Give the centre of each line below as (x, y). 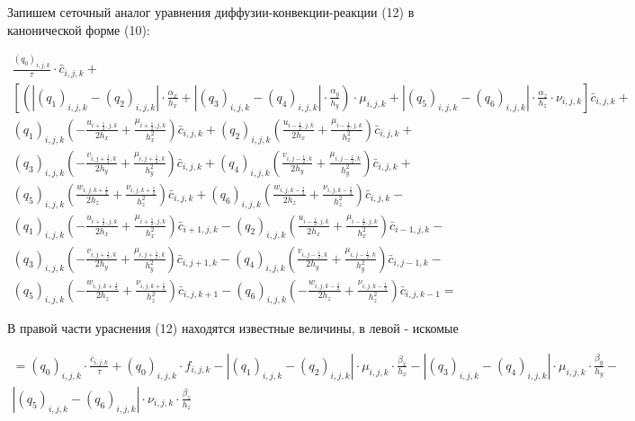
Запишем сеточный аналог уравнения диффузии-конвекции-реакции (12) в (211, 12)
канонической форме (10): (79, 29)
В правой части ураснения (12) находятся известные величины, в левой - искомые (233, 328)
